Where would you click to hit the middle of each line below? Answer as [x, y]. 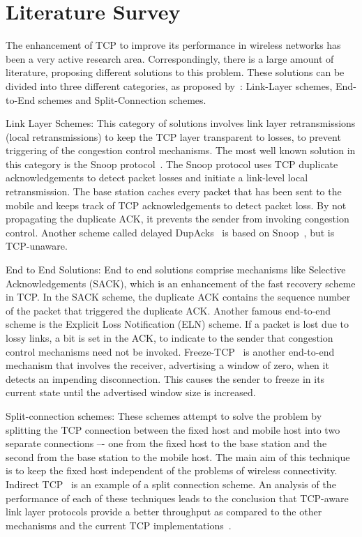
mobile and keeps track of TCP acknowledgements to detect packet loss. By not [176, 205]
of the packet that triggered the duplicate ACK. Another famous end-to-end [168, 310]
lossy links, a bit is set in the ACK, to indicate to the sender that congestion [169, 338]
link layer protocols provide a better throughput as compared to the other [164, 512]
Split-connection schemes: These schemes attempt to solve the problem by [164, 415]
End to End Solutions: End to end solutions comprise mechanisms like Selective [176, 270]
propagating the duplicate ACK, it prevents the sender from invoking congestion [178, 219]
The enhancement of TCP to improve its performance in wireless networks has [173, 45]
